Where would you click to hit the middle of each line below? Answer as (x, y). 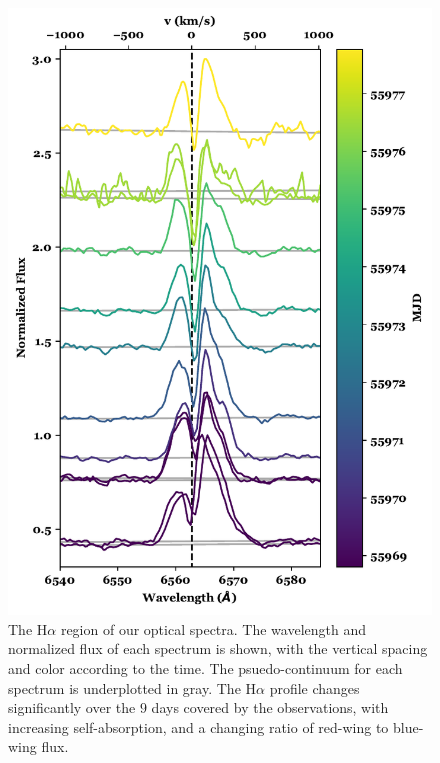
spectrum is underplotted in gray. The (124, 687)
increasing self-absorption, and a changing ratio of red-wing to (198, 726)
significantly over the (72, 707)
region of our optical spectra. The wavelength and (213, 628)
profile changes (314, 687)
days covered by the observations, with (270, 707)
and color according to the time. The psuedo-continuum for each (205, 668)
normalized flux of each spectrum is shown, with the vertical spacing (218, 648)
